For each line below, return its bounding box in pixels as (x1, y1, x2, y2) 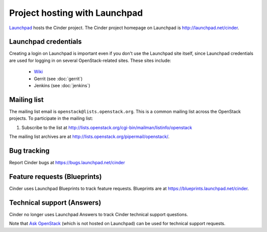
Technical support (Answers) (9, 198, 101, 207)
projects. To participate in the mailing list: (9, 115, 93, 121)
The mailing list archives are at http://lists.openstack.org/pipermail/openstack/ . (9, 134, 170, 139)
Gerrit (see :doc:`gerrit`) (34, 76, 83, 82)
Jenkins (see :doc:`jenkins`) (34, 83, 90, 89)
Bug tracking (9, 146, 49, 155)
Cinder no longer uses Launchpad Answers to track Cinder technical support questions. (9, 211, 188, 217)
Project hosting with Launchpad (9, 7, 143, 18)
